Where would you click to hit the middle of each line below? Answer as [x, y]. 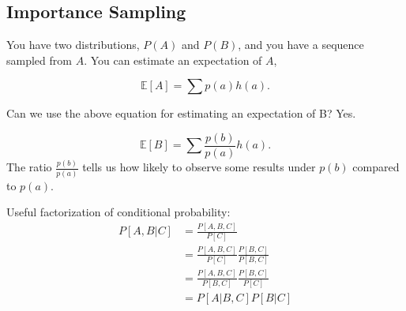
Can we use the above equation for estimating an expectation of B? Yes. [181, 113]
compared [376, 167]
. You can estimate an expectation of [173, 60]
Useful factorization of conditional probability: [118, 212]
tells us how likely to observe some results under [199, 167]
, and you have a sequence [301, 45]
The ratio [29, 167]
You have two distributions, [73, 45]
